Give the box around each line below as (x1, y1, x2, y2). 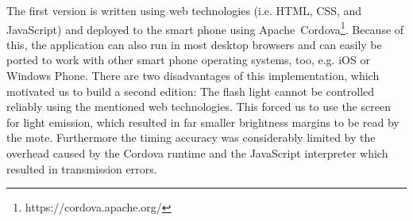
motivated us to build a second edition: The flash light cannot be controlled (6, 82, 375, 99)
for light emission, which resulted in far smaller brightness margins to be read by (6, 113, 399, 130)
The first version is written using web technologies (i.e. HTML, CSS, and (6, 2, 362, 18)
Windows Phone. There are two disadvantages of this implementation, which (6, 67, 380, 84)
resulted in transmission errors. (6, 160, 157, 177)
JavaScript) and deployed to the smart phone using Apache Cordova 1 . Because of (6, 18, 404, 37)
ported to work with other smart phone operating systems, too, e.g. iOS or (6, 51, 370, 68)
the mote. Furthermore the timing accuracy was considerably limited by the (6, 129, 376, 146)
